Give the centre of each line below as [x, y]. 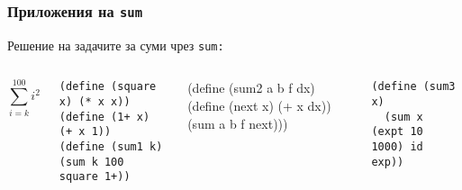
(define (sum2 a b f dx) [251, 88]
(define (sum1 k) [111, 147]
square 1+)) [95, 177]
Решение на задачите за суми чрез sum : [116, 45]
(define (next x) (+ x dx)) [259, 106]
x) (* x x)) [95, 102]
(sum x [403, 117]
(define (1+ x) [104, 117]
